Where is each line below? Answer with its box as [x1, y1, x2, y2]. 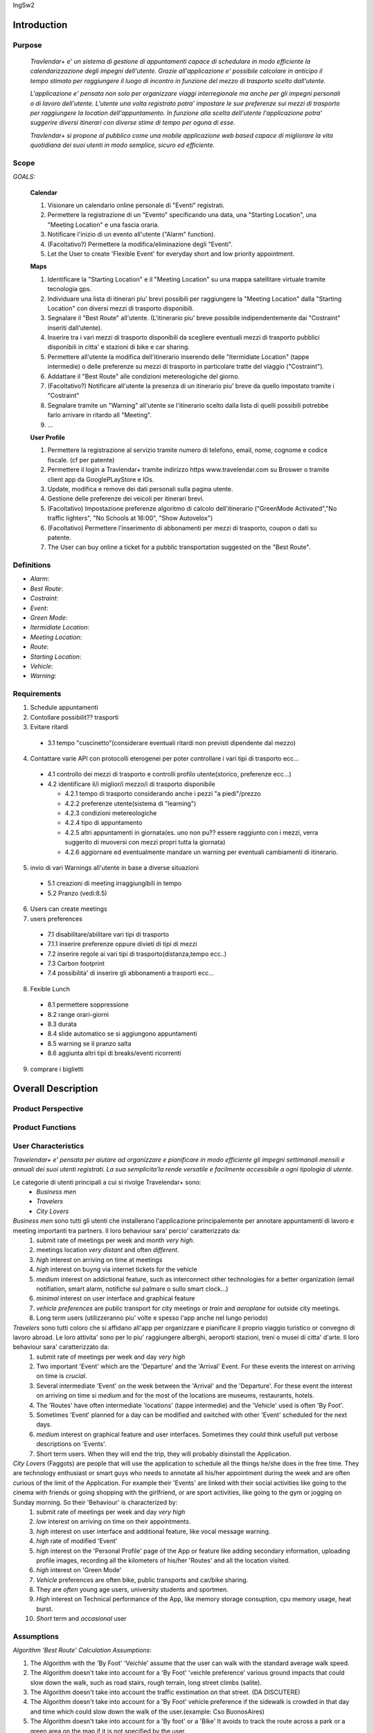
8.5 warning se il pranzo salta [47, 1039, 132, 1047]
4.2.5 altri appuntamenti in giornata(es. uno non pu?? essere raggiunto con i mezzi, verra [64, 828, 319, 837]
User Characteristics [12, 1141, 84, 1151]
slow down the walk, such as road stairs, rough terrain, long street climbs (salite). [30, 1678, 262, 1687]
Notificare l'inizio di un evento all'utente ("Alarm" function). [47, 230, 216, 238]
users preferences [30, 914, 83, 923]
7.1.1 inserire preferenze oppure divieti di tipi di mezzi [47, 940, 197, 948]
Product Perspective [12, 1104, 84, 1114]
